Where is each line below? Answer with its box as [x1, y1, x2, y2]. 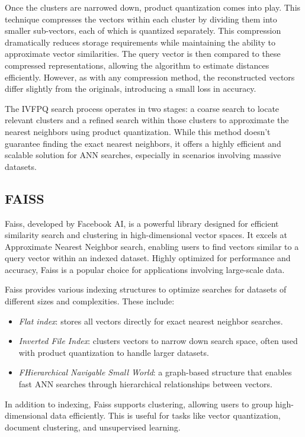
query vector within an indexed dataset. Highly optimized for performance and [5, 252, 291, 264]
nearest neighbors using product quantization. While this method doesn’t [5, 125, 271, 137]
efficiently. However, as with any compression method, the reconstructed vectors [5, 70, 295, 83]
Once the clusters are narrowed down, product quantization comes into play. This [5, 1, 301, 13]
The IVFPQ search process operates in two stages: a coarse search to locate [5, 102, 280, 114]
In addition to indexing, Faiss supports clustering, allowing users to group [5, 397, 273, 410]
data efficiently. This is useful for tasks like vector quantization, [50, 409, 281, 422]
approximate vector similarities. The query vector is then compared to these [5, 47, 281, 60]
